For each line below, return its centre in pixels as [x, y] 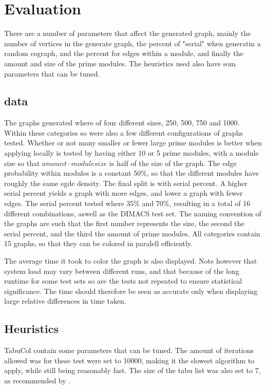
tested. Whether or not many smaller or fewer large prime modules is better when [133, 143]
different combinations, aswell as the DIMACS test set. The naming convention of [133, 213]
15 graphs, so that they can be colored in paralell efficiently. [98, 243]
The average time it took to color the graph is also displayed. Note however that [131, 261]
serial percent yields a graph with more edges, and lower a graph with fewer [123, 193]
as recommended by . [37, 380]
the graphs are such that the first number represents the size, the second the [124, 223]
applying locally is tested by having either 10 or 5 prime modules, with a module [131, 153]
